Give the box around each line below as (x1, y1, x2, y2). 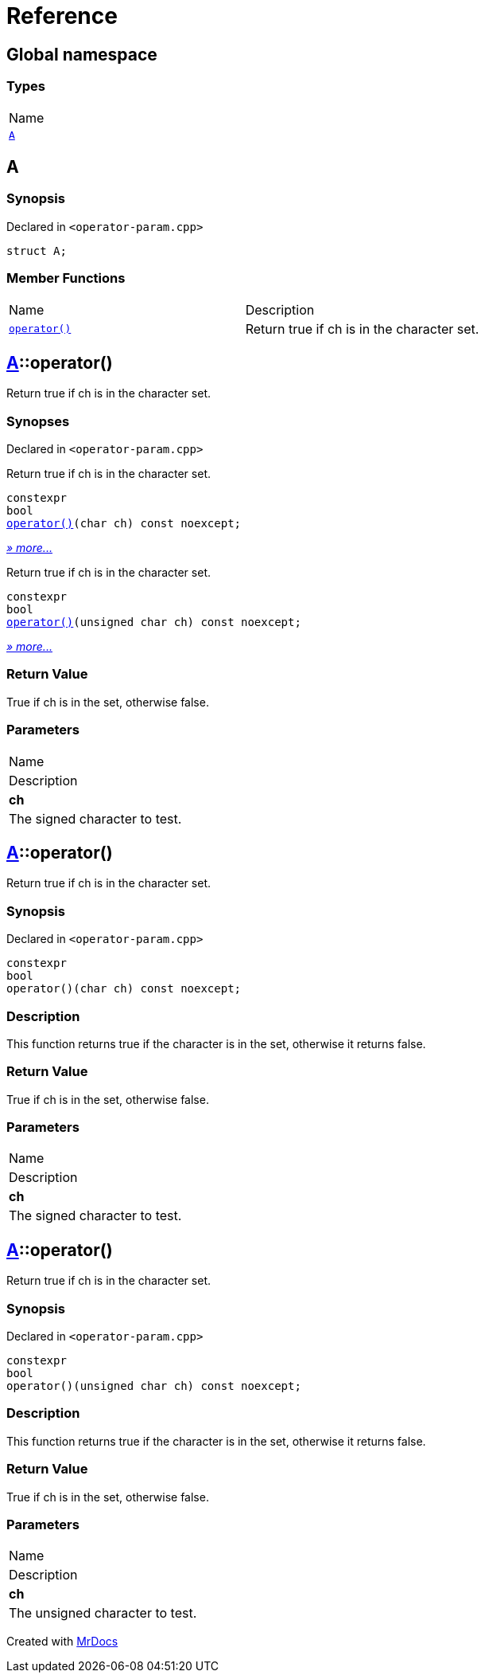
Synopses (6, 413, 70, 429)
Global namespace (6, 44, 157, 65)
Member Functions (6, 270, 126, 287)
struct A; (6, 244, 67, 257)
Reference (6, 2, 118, 29)
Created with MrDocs (6, 1634, 118, 1649)
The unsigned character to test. (9, 1605, 197, 1622)
